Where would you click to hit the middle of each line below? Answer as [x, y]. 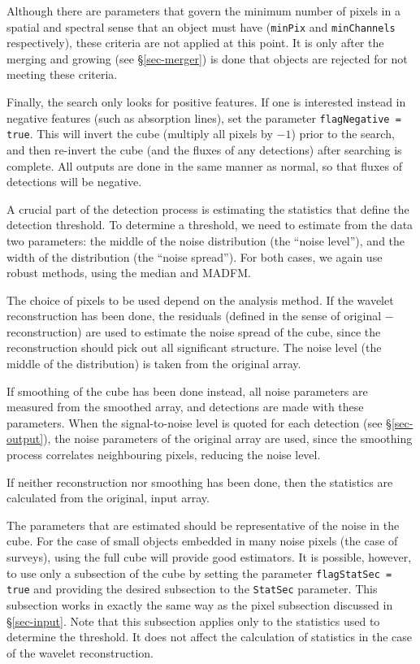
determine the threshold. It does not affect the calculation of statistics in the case [210, 637]
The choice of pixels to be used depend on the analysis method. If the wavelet [200, 299]
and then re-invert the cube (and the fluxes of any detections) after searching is [204, 149]
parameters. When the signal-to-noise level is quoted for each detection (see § [199, 422]
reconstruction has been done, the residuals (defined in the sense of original [194, 316]
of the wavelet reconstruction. [80, 652]
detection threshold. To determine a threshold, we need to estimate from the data [210, 225]
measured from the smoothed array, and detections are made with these [185, 407]
